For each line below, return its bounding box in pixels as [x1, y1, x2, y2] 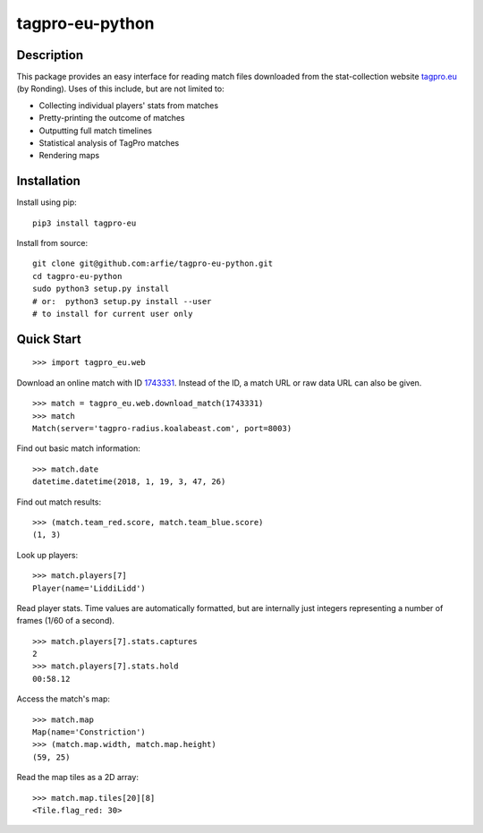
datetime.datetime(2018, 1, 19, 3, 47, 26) [32, 477, 226, 487]
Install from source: [16, 238, 89, 249]
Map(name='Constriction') [32, 727, 147, 737]
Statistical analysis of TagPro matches [38, 138, 180, 149]
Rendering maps [38, 150, 100, 161]
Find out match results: [16, 497, 102, 507]
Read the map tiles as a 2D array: [16, 772, 139, 783]
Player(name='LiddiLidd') [32, 582, 147, 593]
